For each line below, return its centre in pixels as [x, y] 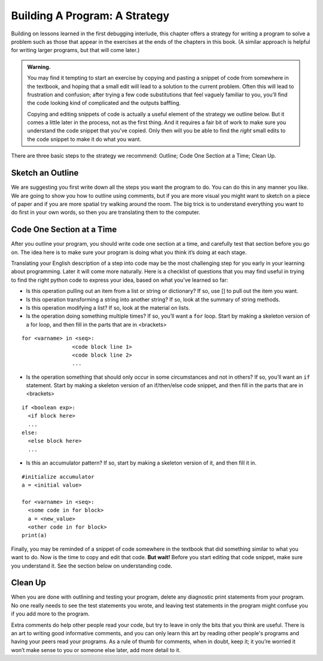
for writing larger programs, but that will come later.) [75, 50]
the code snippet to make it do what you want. [84, 139]
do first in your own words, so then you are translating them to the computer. [106, 212]
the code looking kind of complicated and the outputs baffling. [104, 103]
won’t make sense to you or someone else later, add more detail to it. [96, 650]
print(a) [34, 535]
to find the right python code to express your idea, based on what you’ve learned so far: [120, 280]
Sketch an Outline [45, 173]
